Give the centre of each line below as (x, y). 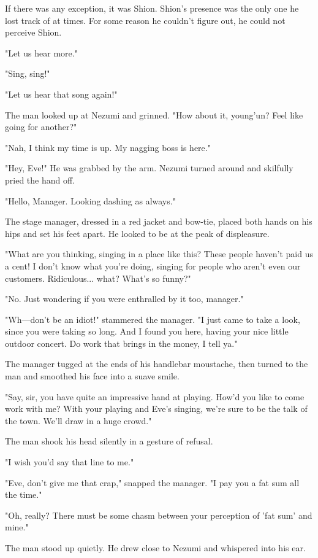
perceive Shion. (33, 32)
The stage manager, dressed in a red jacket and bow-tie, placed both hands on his (159, 221)
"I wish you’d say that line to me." (70, 462)
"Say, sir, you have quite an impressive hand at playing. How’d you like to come (155, 396)
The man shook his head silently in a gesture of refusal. (109, 441)
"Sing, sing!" (28, 73)
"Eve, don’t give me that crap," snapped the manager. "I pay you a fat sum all (152, 482)
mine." (17, 527)
